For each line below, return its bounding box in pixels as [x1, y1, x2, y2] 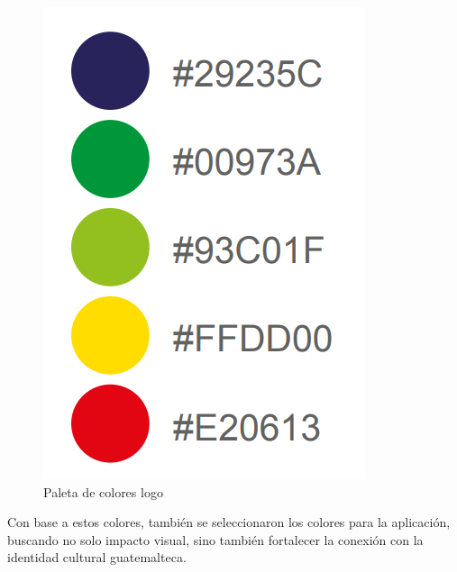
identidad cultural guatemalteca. [7, 548, 187, 567]
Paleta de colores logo [43, 482, 163, 501]
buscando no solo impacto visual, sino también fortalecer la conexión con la [7, 530, 424, 549]
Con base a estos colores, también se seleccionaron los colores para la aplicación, [7, 513, 451, 531]
